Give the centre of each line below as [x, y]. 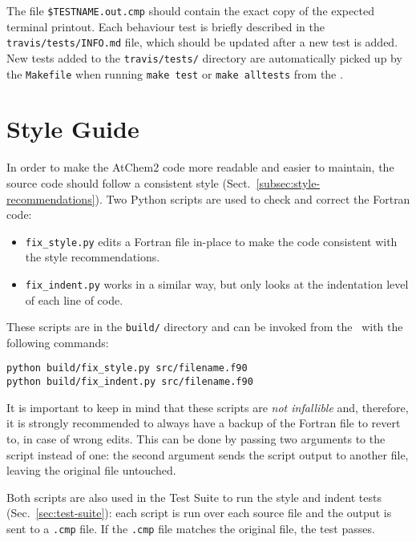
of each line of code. [74, 299]
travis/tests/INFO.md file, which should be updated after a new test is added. [202, 42]
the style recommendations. [93, 257]
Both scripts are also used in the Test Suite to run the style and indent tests [194, 497]
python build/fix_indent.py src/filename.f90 [130, 382]
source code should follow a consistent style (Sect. [129, 182]
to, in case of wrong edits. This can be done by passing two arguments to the [196, 438]
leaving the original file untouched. [91, 470]
